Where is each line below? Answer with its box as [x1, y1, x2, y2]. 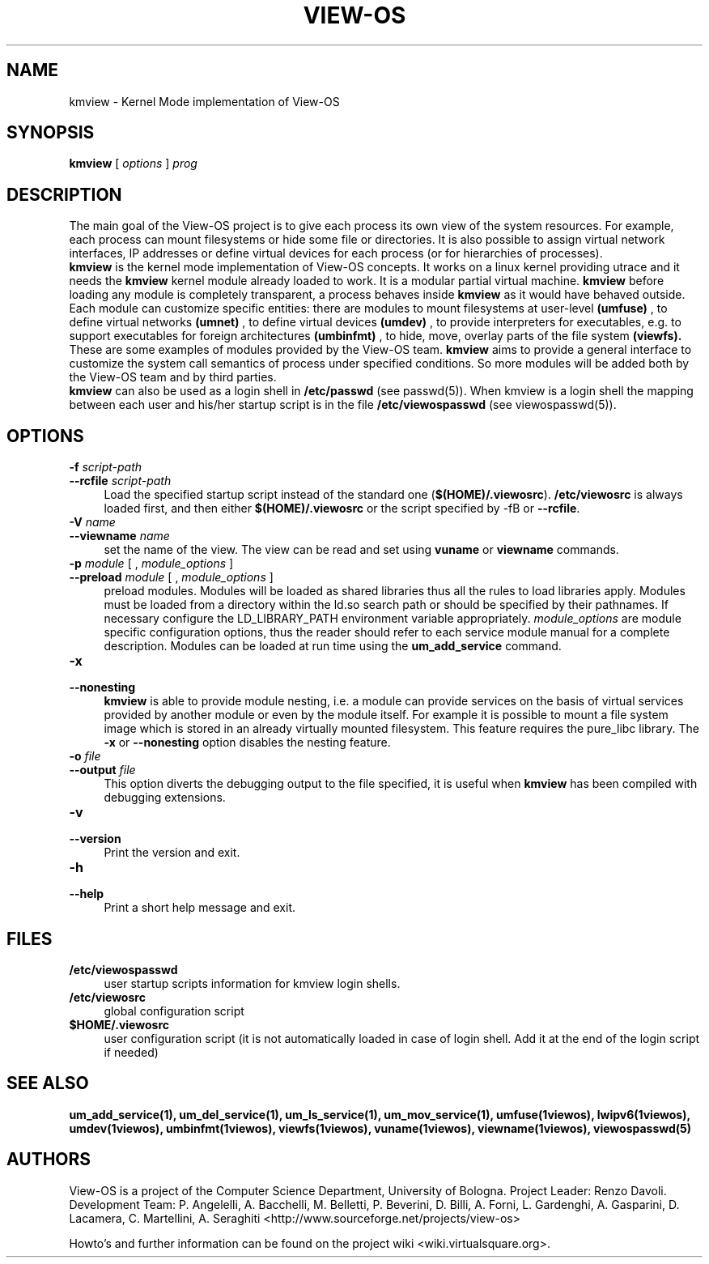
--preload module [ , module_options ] [69, 570, 274, 585]
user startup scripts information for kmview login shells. [104, 976, 401, 990]
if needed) [104, 1045, 159, 1059]
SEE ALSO [6, 1073, 89, 1094]
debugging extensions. [104, 790, 226, 805]
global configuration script [104, 1003, 244, 1018]
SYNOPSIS [6, 122, 95, 143]
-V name [69, 515, 116, 530]
